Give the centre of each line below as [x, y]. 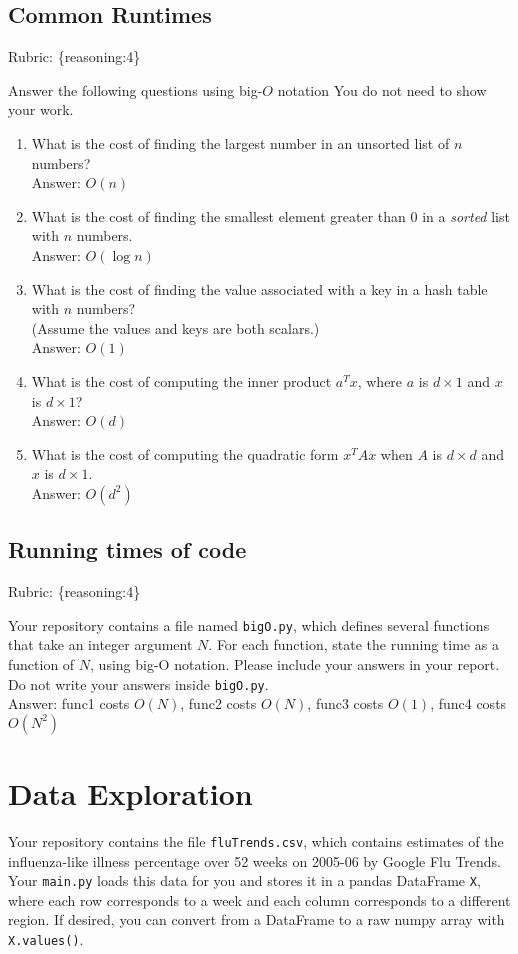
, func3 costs [345, 703]
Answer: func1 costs [69, 703]
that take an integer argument [100, 644]
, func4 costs [468, 703]
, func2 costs [218, 703]
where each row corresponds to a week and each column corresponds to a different [259, 899]
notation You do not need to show [382, 89]
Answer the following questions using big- [135, 89]
